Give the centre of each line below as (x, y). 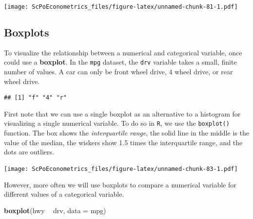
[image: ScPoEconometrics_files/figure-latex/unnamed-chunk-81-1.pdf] (121, 7)
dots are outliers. (29, 152)
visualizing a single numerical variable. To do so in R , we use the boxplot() (117, 123)
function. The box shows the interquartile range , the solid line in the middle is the (126, 133)
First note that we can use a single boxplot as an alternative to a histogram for (122, 113)
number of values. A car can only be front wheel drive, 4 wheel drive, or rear (118, 72)
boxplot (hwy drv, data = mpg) (55, 210)
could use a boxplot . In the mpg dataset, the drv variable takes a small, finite (120, 62)
